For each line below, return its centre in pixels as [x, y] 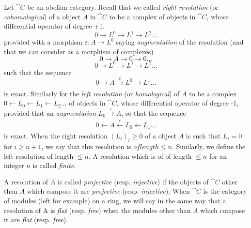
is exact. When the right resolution [56, 136]
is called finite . [54, 165]
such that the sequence [38, 72]
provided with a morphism [43, 42]
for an [218, 156]
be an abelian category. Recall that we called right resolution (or [123, 7]
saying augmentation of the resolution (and [180, 42]
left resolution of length [39, 156]
